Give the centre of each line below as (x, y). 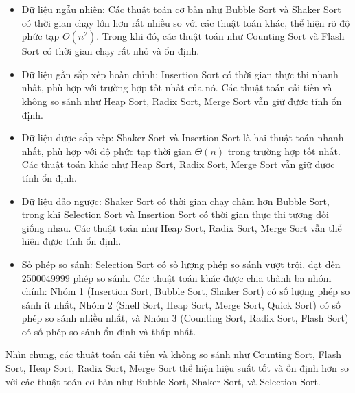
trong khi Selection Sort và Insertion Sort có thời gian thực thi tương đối (175, 214)
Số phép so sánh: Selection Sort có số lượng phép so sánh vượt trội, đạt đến (181, 264)
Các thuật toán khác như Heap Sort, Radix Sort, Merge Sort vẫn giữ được (178, 164)
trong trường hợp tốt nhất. (284, 151)
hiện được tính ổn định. (71, 241)
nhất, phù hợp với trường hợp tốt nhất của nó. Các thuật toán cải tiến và (177, 87)
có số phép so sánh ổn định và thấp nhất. (109, 331)
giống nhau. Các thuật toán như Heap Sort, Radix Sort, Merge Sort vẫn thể (182, 227)
